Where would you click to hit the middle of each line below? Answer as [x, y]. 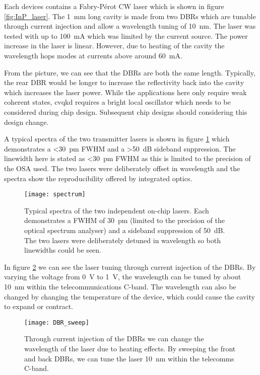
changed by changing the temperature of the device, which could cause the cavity [129, 296]
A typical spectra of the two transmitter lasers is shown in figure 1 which [117, 139]
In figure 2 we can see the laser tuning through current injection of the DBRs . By [130, 267]
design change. [26, 122]
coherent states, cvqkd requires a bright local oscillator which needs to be [117, 102]
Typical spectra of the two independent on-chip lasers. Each [117, 210]
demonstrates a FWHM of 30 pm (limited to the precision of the [124, 220]
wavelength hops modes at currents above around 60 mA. [93, 55]
